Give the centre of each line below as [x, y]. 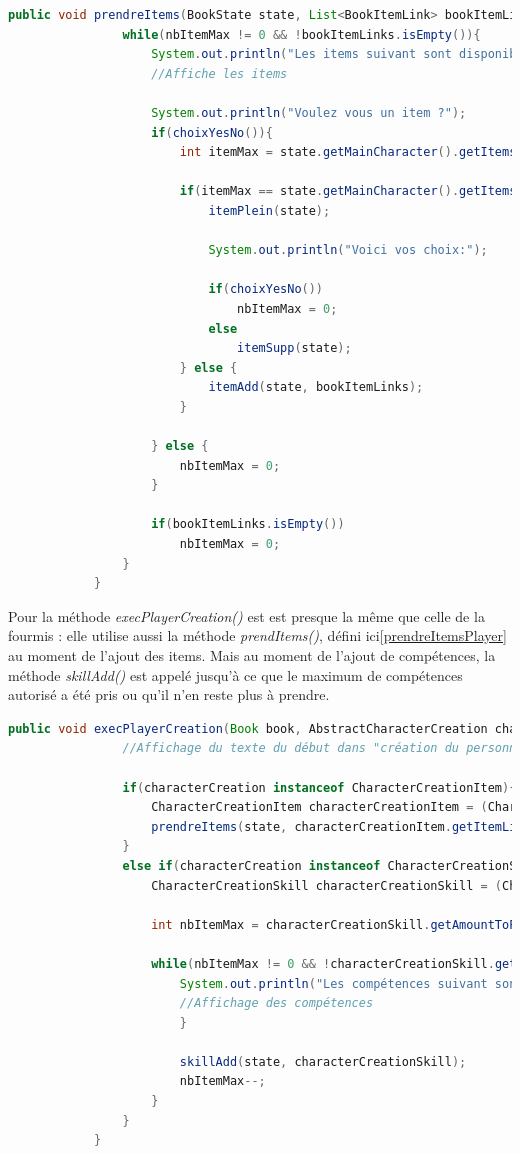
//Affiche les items [219, 73]
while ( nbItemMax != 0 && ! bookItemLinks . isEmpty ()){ [301, 34]
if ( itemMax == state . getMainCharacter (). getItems [348, 191]
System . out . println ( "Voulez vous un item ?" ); [309, 112]
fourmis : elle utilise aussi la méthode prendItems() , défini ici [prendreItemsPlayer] [257, 635]
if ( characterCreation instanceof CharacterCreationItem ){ [319, 787]
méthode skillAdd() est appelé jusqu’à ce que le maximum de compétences [235, 674]
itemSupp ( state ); [294, 348]
